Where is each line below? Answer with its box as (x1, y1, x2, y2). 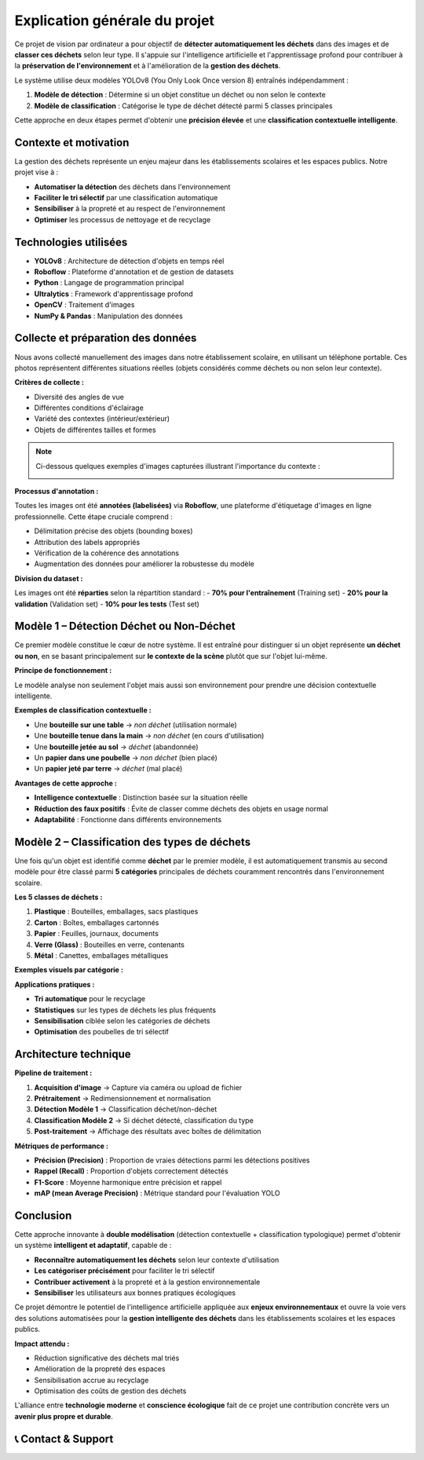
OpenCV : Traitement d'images (34, 300, 135, 309)
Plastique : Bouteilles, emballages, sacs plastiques (34, 907, 199, 917)
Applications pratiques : (14, 979, 95, 989)
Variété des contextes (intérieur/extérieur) (34, 414, 170, 423)
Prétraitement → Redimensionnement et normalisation (34, 1093, 211, 1103)
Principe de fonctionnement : (14, 666, 112, 675)
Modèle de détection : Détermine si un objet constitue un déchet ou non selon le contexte (34, 90, 326, 100)
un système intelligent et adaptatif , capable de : (14, 1241, 172, 1250)
